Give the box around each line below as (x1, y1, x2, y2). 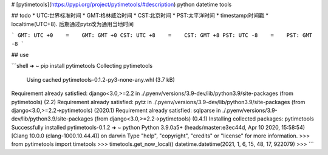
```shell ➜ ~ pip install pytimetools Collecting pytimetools (11, 62, 153, 70)
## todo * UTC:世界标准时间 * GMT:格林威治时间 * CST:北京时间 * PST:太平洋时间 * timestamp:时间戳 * (11, 12, 268, 19)
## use (11, 51, 29, 58)
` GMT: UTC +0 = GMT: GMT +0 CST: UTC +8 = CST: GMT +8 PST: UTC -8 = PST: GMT (11, 32, 313, 39)
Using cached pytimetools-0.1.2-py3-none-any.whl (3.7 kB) (26, 76, 176, 83)
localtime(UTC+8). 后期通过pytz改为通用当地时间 (11, 20, 134, 27)
